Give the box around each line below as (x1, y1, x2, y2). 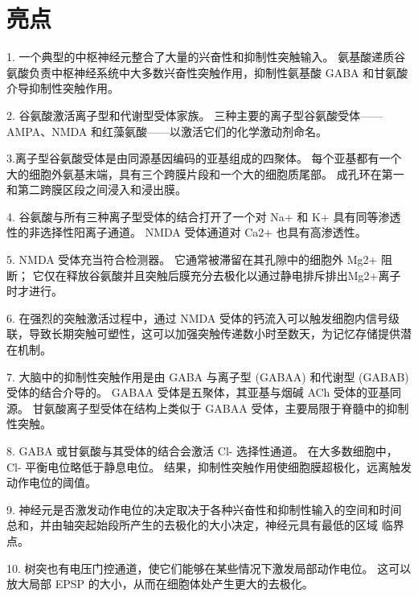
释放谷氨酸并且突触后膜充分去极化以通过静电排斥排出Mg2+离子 (66, 266, 401, 283)
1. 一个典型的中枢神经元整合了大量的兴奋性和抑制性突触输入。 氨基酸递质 (6, 48, 395, 65)
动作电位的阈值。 (6, 474, 96, 491)
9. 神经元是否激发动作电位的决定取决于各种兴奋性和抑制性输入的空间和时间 (6, 500, 402, 517)
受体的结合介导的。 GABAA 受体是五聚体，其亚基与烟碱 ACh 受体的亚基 (6, 384, 391, 401)
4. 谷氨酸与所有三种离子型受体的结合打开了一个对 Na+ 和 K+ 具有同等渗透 (6, 208, 401, 224)
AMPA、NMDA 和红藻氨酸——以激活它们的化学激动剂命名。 (6, 122, 328, 139)
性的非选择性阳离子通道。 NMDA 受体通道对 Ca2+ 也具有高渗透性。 (6, 224, 367, 241)
